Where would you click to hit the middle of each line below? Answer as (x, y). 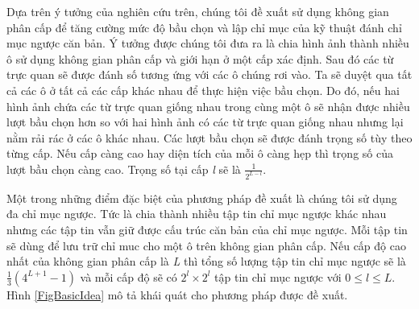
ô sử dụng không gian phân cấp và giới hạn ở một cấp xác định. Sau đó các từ (200, 58)
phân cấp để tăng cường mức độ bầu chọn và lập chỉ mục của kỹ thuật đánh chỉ (204, 27)
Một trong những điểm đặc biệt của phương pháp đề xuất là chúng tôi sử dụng (202, 198)
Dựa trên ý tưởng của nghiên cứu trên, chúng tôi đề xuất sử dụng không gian (198, 11)
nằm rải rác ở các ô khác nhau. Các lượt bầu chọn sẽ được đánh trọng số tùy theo (209, 137)
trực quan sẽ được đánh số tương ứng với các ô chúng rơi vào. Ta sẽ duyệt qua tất (209, 74)
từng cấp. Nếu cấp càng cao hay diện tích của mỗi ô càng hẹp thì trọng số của (200, 153)
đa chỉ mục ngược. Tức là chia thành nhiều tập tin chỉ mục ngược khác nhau (197, 214)
